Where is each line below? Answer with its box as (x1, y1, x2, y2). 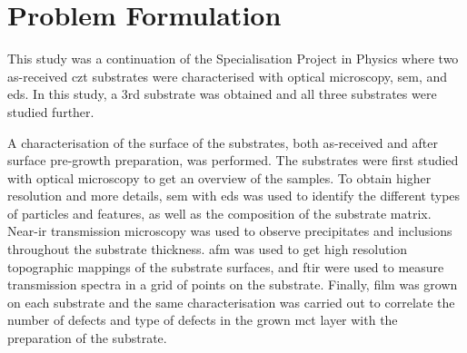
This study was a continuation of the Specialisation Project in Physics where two (7, 49, 459, 68)
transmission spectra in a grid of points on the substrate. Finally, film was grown (7, 275, 458, 294)
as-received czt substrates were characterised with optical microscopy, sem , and (7, 66, 448, 85)
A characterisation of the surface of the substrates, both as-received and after (7, 132, 438, 152)
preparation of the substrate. (7, 328, 167, 348)
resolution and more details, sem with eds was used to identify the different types (7, 186, 461, 205)
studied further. (7, 102, 94, 121)
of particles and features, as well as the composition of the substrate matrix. (7, 203, 432, 222)
